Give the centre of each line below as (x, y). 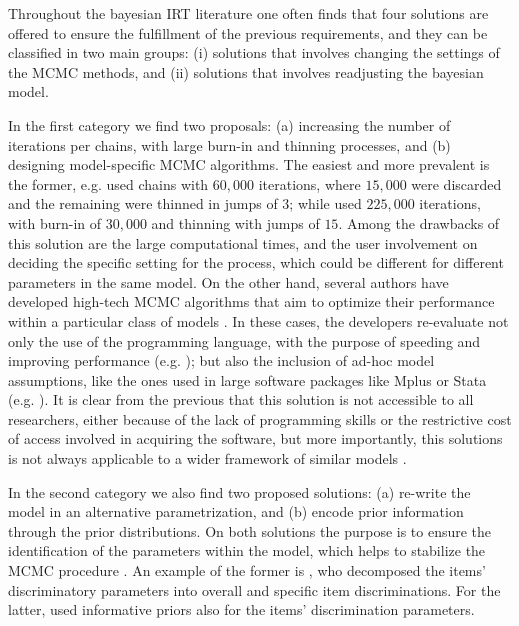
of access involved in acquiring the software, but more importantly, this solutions (255, 438)
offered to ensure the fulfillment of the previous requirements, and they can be (248, 32)
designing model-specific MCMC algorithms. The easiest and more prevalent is (249, 164)
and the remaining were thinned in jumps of (143, 203)
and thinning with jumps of (235, 222)
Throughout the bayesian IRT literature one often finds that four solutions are (248, 13)
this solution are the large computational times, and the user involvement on (243, 242)
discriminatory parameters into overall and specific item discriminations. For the (254, 589)
